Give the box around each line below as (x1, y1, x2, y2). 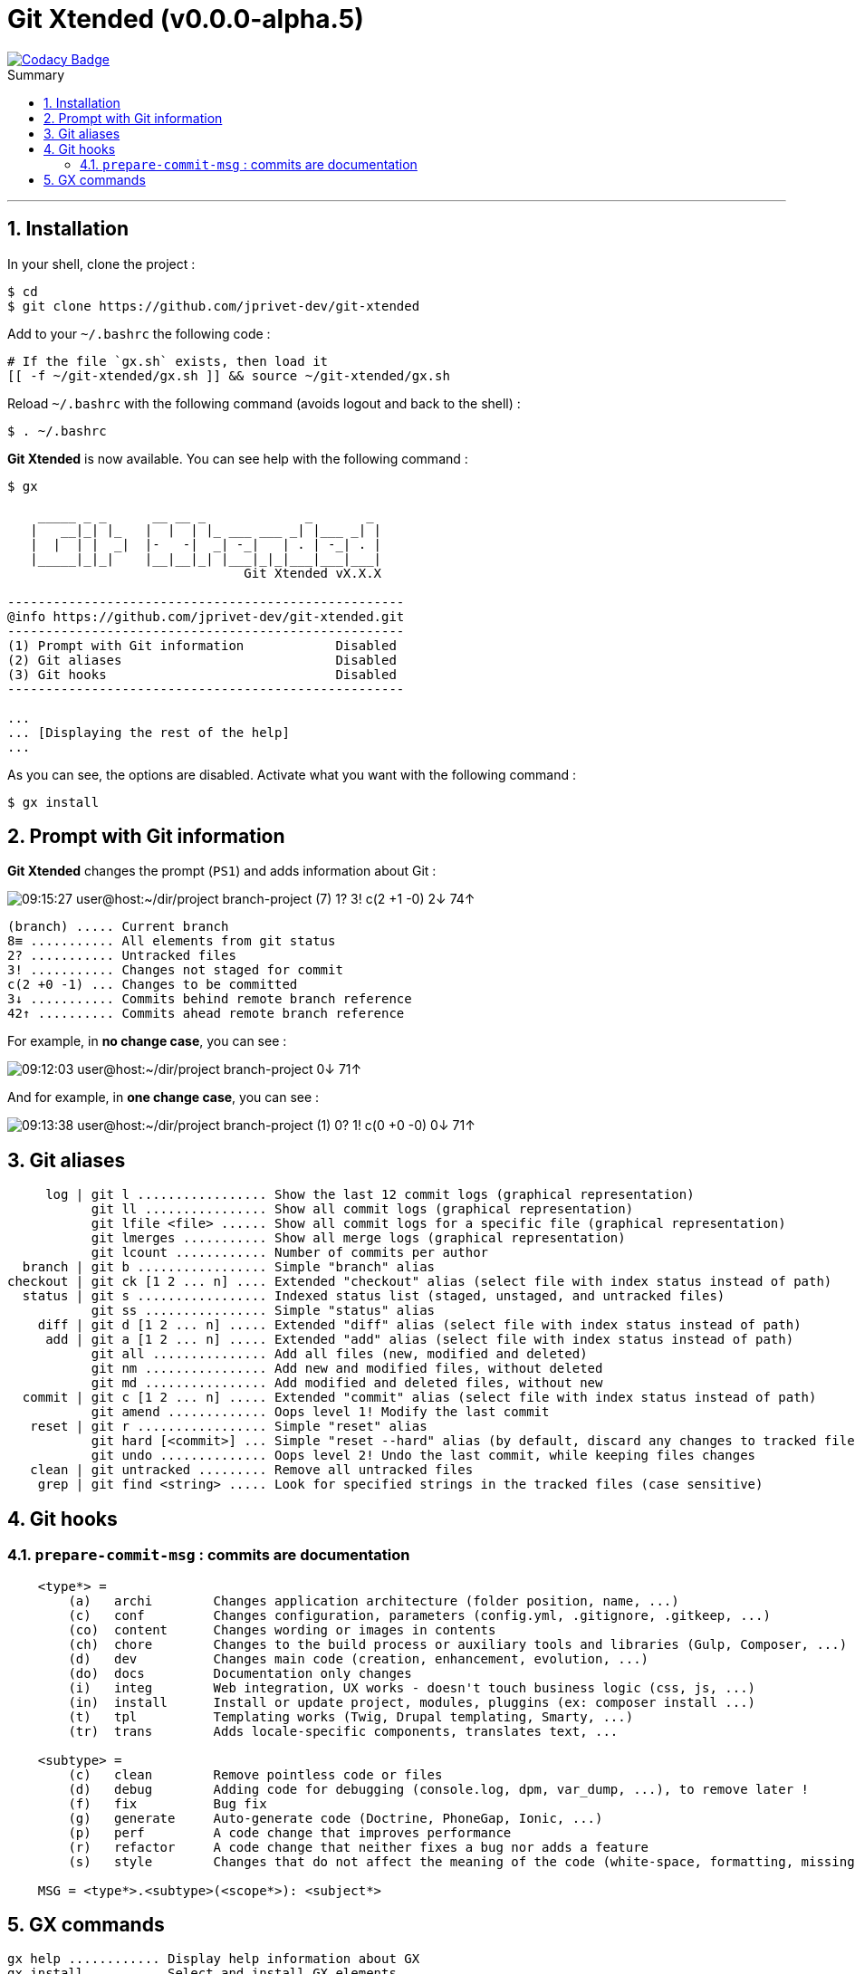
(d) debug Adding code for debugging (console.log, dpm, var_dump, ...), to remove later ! (68, 1781, 810, 1797)
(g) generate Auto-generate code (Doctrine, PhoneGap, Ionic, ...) (68, 1810, 603, 1825)
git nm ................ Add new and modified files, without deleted (91, 1361, 603, 1376)
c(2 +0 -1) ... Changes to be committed (7, 977, 298, 992)
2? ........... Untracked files (7, 948, 236, 963)
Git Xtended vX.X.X (244, 565, 382, 580)
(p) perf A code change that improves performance (68, 1825, 512, 1840)
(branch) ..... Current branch (7, 919, 229, 934)
